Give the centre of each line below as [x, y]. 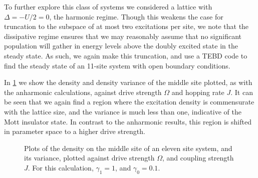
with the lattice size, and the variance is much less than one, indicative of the [123, 111]
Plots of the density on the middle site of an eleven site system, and [128, 148]
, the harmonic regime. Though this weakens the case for [136, 16]
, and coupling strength [198, 158]
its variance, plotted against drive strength [89, 158]
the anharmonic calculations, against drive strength [83, 92]
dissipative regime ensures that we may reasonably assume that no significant [123, 36]
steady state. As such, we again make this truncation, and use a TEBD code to [126, 55]
